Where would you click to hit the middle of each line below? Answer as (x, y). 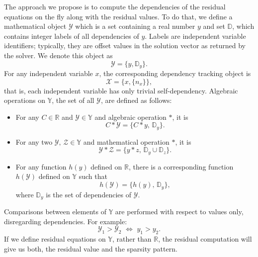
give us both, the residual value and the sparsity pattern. (91, 248)
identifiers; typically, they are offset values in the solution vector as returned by (125, 45)
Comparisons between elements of (55, 211)
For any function (41, 166)
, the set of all (73, 100)
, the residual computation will (205, 238)
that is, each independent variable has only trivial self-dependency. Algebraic (121, 90)
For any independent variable (48, 73)
